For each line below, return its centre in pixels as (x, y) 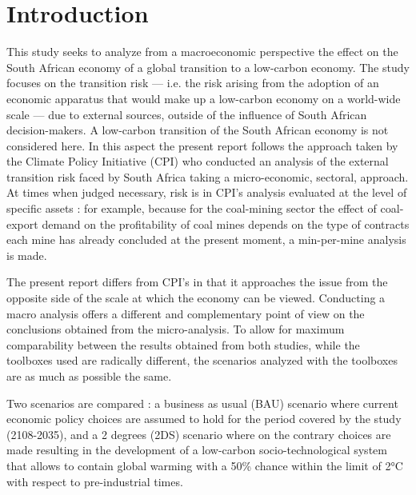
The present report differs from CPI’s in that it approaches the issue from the (197, 282)
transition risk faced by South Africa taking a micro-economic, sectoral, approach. (208, 176)
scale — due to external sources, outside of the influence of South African (187, 114)
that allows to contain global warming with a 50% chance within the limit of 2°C (205, 465)
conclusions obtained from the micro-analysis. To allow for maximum (176, 329)
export (22, 224)
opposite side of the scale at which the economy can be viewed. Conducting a (196, 298)
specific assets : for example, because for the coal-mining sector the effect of (192, 208)
